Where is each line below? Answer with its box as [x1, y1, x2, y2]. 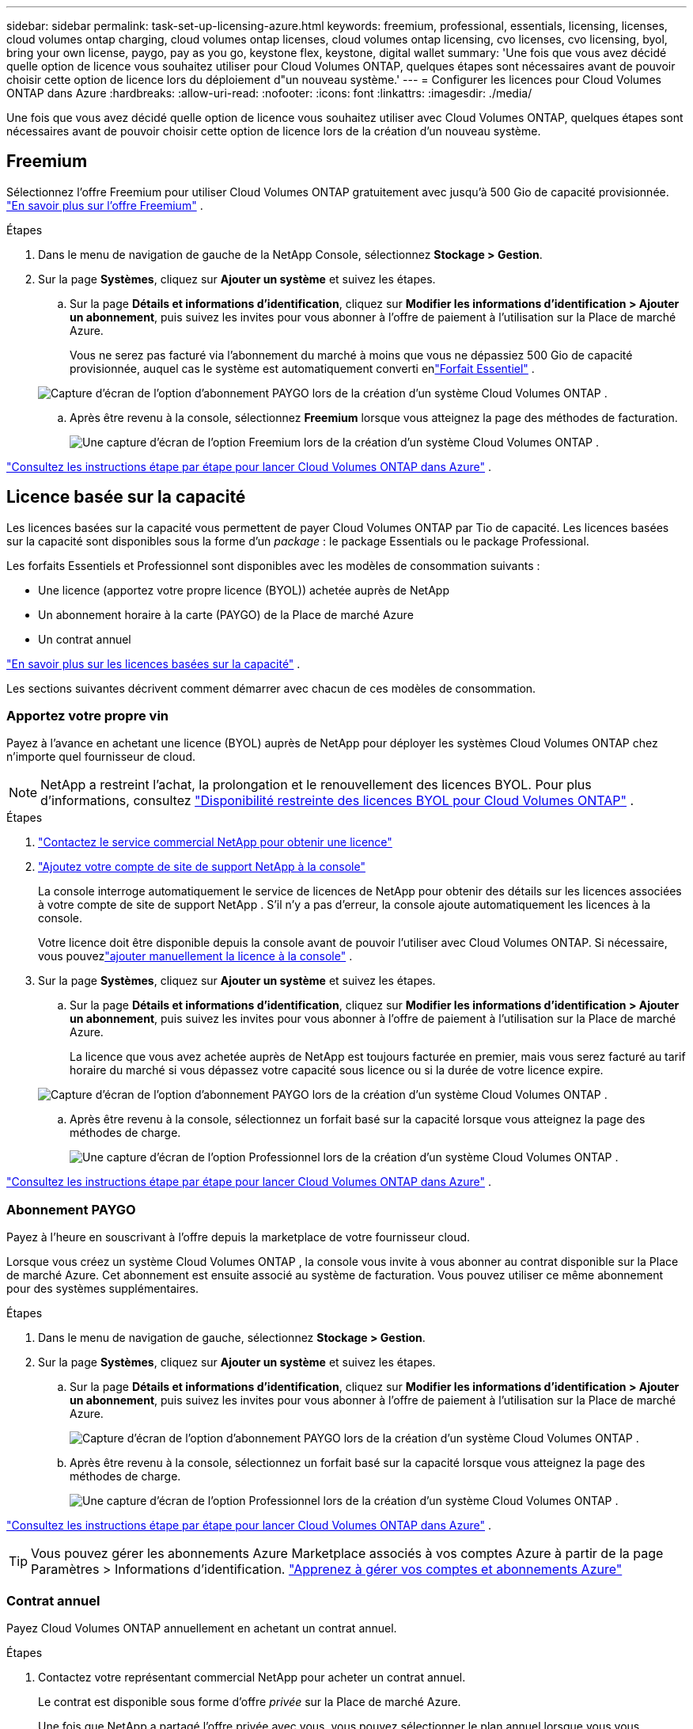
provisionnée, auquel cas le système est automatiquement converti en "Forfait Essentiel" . [70, 361, 535, 375]
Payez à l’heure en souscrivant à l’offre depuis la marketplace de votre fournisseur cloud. [6, 1230, 471, 1244]
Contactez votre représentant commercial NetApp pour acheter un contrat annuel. [38, 1670, 466, 1684]
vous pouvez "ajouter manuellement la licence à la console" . [38, 949, 353, 963]
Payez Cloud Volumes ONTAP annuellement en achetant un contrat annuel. [6, 1621, 397, 1635]
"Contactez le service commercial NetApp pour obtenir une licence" [38, 835, 392, 849]
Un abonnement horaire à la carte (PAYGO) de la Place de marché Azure [38, 607, 414, 621]
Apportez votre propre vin [6, 708, 169, 724]
